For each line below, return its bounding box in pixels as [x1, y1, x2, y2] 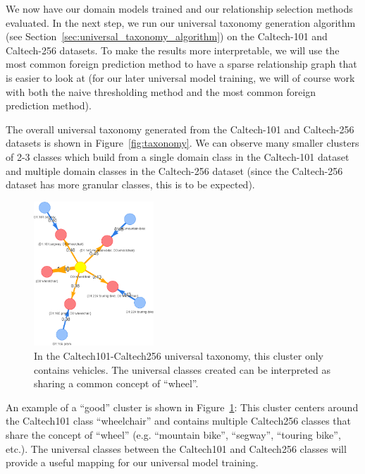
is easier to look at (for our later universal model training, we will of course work [6, 70, 355, 85]
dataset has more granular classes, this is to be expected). [6, 177, 255, 192]
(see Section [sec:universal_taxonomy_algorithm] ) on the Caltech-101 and [6, 29, 328, 44]
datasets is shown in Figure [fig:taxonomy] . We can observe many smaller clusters [6, 135, 359, 150]
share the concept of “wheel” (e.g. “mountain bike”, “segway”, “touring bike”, [6, 427, 341, 442]
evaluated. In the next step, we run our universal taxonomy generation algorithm [6, 15, 356, 30]
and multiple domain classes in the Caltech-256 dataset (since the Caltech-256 [6, 163, 343, 178]
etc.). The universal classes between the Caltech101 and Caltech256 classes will [6, 441, 347, 456]
